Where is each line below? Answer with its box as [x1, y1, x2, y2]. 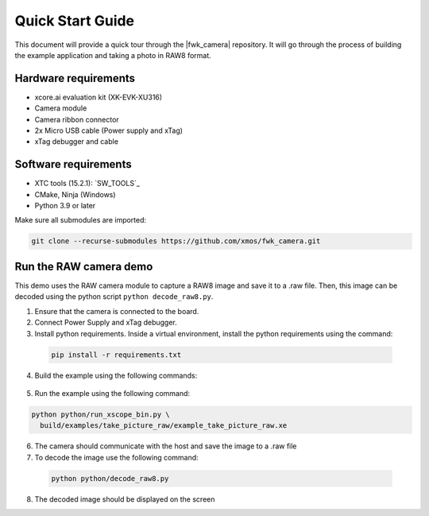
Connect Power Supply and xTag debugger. [34, 318, 178, 328]
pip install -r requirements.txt [51, 350, 182, 359]
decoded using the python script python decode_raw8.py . [14, 292, 214, 301]
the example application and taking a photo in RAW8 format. [14, 50, 212, 60]
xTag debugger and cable [34, 137, 119, 146]
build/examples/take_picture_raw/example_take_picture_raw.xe [40, 421, 288, 430]
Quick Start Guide [14, 12, 135, 29]
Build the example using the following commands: [34, 371, 198, 380]
